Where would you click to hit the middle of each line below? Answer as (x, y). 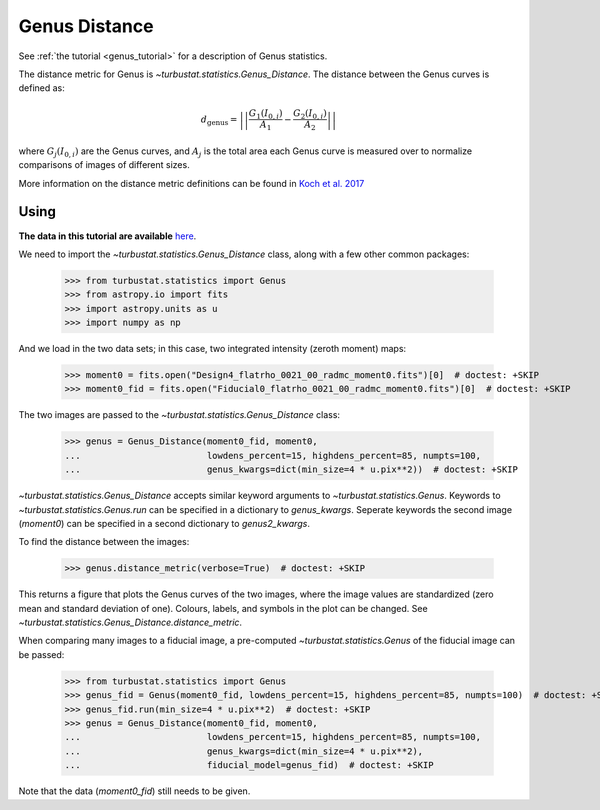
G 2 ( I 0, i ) (310, 114)
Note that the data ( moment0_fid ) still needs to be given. (134, 791)
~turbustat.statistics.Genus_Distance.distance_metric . (130, 622)
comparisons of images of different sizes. (104, 165)
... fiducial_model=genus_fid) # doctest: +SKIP (249, 765)
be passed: (41, 654)
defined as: (41, 88)
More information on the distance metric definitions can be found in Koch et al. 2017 (191, 183)
